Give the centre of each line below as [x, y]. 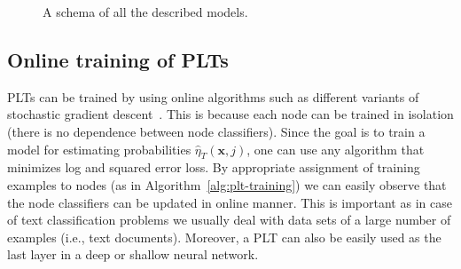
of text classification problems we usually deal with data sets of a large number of [229, 220]
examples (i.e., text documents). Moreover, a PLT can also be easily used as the [224, 237]
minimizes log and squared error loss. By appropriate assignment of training [214, 167]
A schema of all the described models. [145, 12]
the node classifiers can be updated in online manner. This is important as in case [230, 202]
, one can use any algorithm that [336, 149]
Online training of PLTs [118, 59]
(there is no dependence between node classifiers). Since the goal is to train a [216, 131]
